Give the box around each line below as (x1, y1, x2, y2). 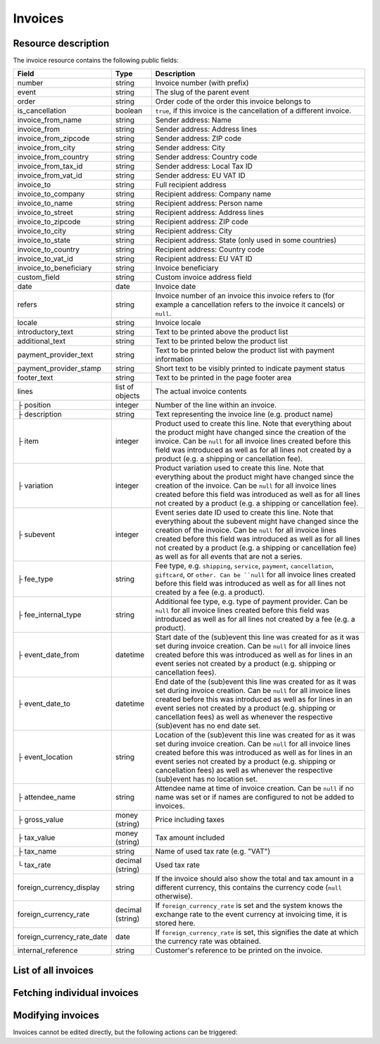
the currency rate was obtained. (155, 936, 262, 946)
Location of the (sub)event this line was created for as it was (155, 730, 356, 740)
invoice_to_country (17, 245, 80, 254)
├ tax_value (17, 833, 56, 842)
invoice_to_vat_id (17, 254, 74, 264)
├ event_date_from (17, 650, 80, 660)
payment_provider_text (17, 350, 94, 360)
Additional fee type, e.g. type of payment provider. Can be (155, 596, 348, 606)
